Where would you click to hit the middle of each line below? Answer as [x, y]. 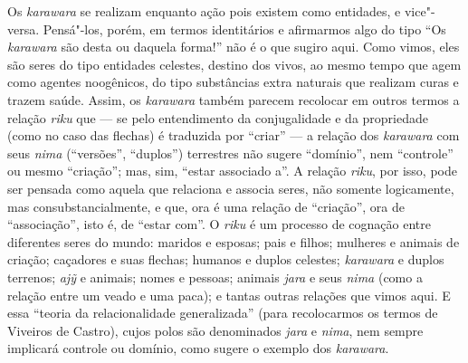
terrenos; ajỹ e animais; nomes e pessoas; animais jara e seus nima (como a [215, 277]
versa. [24, 29]
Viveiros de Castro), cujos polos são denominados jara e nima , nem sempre [215, 330]
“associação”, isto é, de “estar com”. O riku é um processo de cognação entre [219, 224]
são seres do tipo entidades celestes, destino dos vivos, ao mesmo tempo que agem [234, 64]
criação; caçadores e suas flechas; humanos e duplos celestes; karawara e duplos [226, 259]
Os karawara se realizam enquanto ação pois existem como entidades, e [204, 11]
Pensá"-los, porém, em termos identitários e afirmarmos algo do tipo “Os [244, 29]
